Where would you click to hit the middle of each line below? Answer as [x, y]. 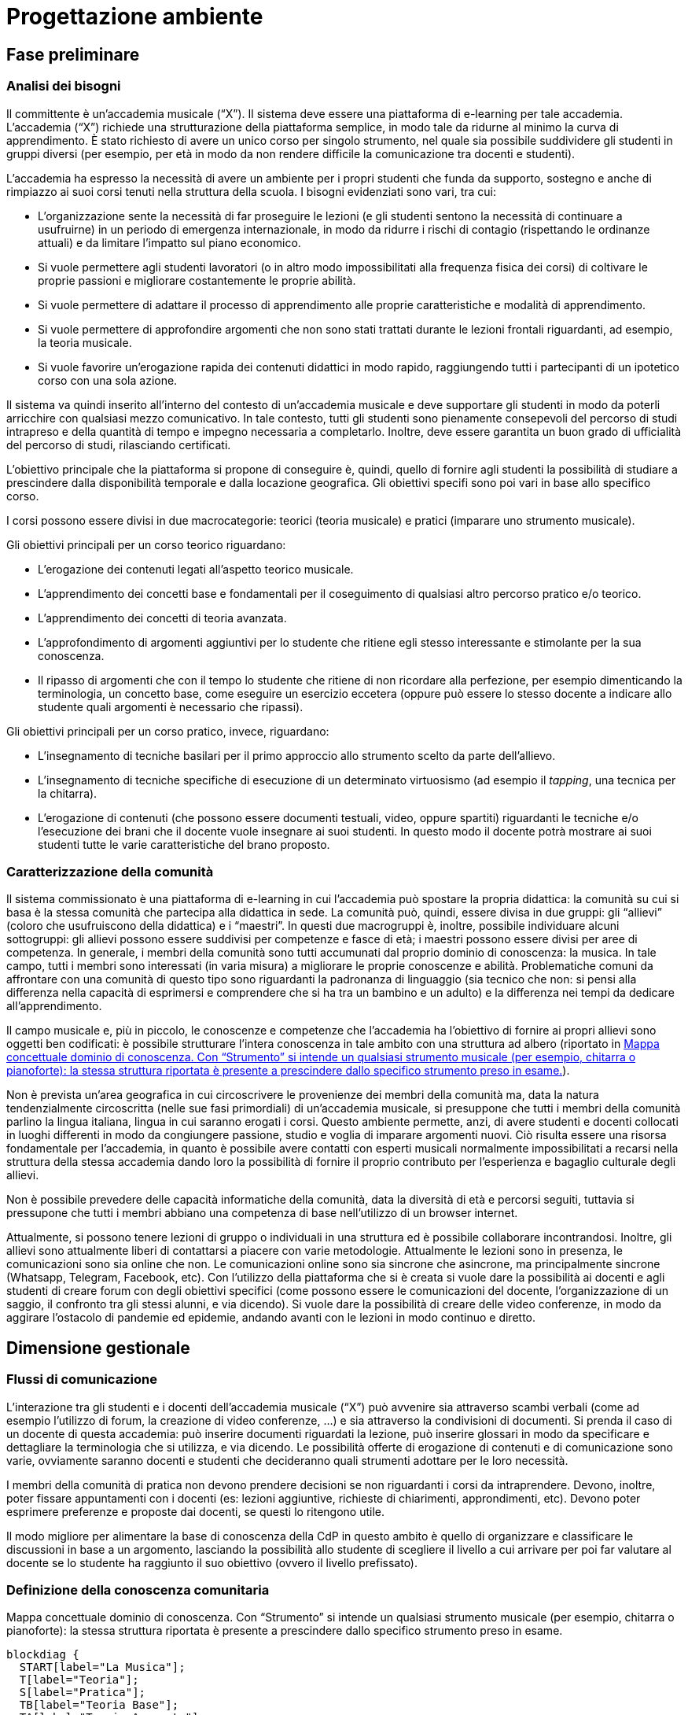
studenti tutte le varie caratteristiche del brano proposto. [184, 844]
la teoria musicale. [85, 342]
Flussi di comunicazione [82, 1379]
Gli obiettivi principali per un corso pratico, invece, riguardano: [168, 731]
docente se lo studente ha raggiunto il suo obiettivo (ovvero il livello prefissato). [212, 1562]
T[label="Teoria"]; [79, 1680]
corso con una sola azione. [108, 380]
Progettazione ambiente [135, 17]
